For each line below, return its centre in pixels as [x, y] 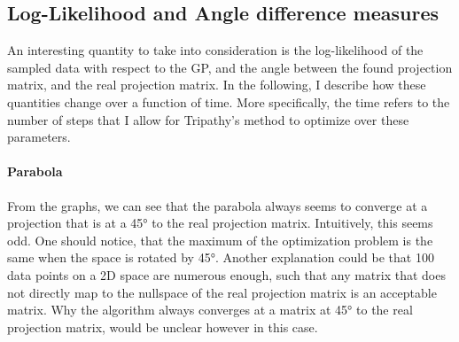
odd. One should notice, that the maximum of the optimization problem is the [220, 240]
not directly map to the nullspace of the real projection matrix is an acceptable [222, 292]
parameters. [39, 137]
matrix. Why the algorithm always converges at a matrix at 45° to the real [210, 310]
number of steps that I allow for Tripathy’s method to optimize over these [208, 119]
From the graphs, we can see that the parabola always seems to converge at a [218, 205]
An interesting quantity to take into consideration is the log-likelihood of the [215, 50]
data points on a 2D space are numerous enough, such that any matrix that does [226, 274]
